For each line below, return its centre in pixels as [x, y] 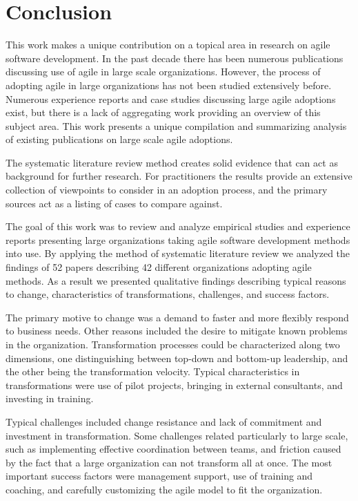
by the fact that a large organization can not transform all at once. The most [169, 462]
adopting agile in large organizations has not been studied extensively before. [169, 85]
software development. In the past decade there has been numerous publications [175, 58]
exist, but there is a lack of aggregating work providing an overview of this [163, 112]
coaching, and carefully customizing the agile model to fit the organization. [164, 489]
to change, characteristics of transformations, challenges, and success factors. [168, 294]
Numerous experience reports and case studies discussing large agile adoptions [171, 98]
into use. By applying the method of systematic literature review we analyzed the [178, 253]
